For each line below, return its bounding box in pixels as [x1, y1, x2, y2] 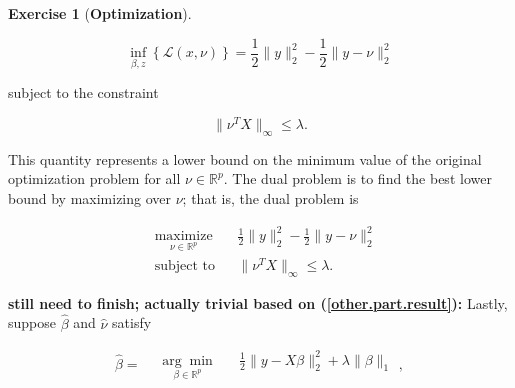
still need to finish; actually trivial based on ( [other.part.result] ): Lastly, [8, 292, 508, 313]
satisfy [112, 312, 152, 333]
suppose [8, 312, 56, 333]
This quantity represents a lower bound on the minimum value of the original [8, 148, 482, 169]
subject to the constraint [8, 82, 159, 103]
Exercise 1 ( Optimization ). [8, 3, 192, 23]
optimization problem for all [8, 168, 181, 189]
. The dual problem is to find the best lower [223, 168, 492, 189]
